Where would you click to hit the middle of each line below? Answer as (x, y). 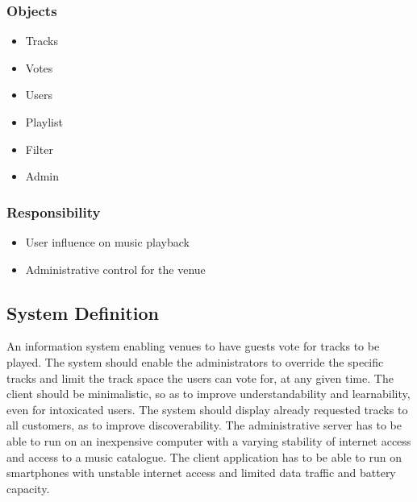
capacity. (28, 488)
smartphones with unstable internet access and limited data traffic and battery (201, 473)
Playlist (44, 122)
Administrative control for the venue (115, 269)
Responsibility (54, 212)
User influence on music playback (107, 242)
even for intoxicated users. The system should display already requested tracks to (207, 409)
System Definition (83, 312)
